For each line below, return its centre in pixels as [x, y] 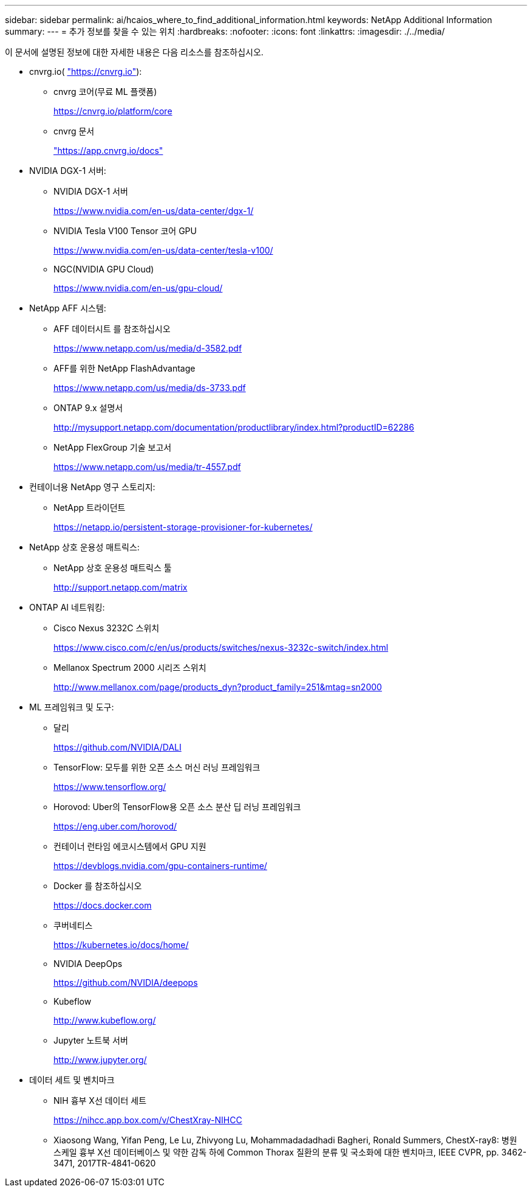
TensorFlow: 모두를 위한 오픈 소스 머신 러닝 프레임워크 [157, 767]
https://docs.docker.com [103, 905]
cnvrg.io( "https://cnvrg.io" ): [86, 71]
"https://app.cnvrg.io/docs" [108, 151]
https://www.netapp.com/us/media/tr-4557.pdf [147, 467]
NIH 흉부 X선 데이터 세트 [100, 1100]
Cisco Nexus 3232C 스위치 [107, 628]
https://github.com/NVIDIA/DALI [118, 747]
